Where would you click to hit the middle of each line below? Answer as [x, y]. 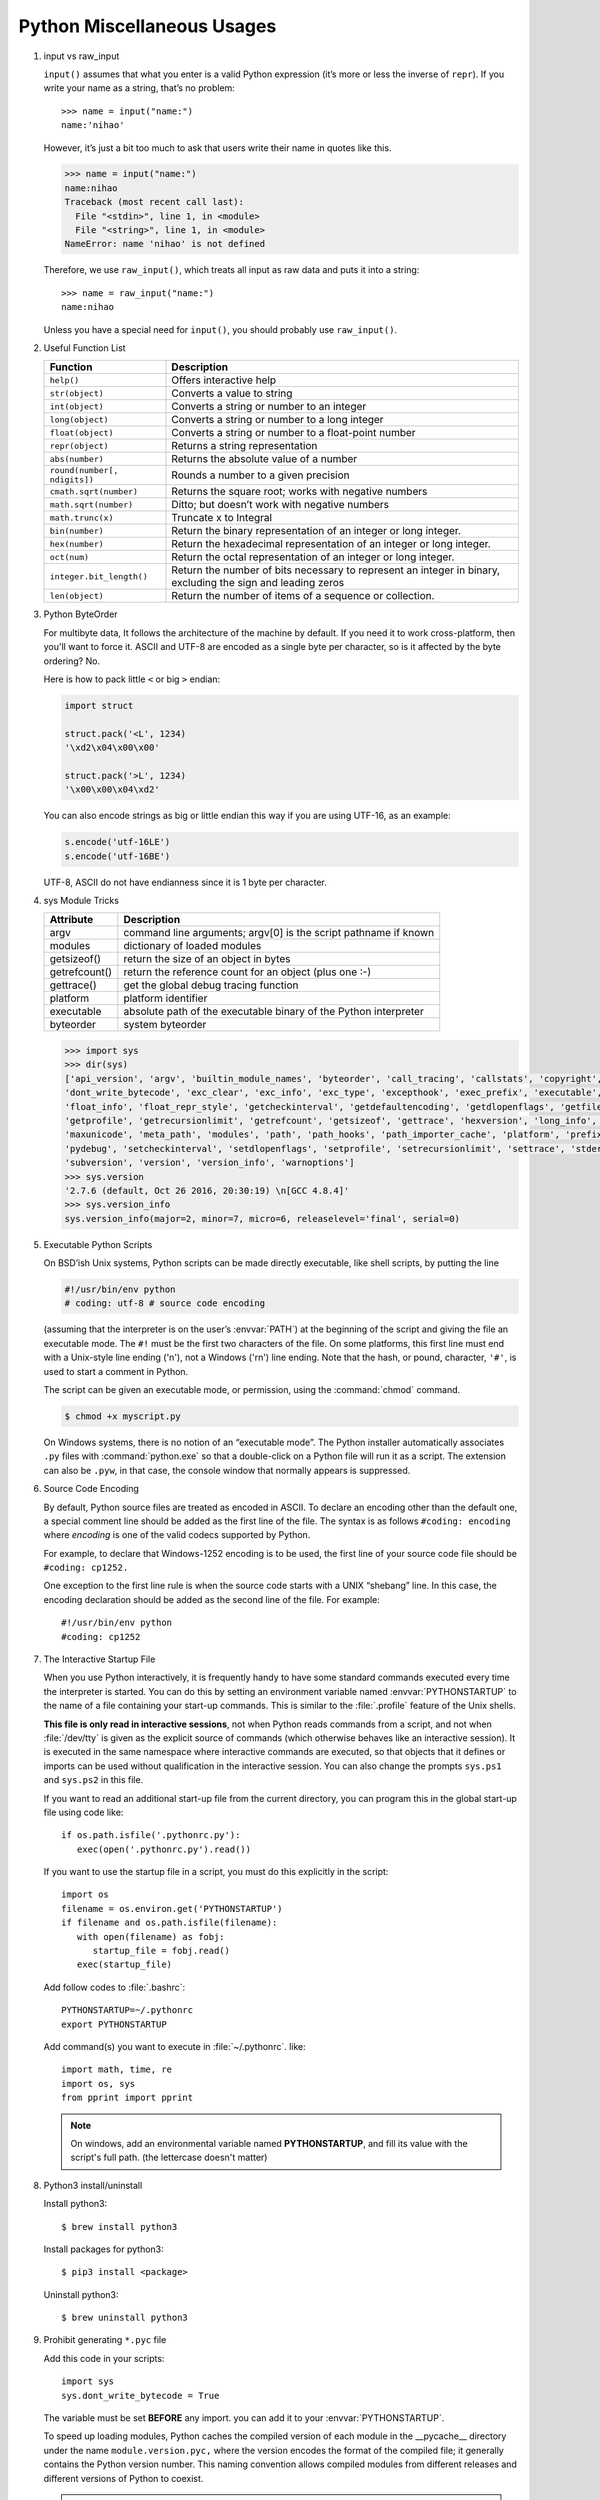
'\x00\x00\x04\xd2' [112, 789]
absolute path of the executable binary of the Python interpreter [273, 1012]
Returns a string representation [244, 446]
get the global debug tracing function [211, 985]
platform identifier [165, 998]
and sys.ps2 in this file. [93, 1780]
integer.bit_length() [99, 576]
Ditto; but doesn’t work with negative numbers [280, 505]
